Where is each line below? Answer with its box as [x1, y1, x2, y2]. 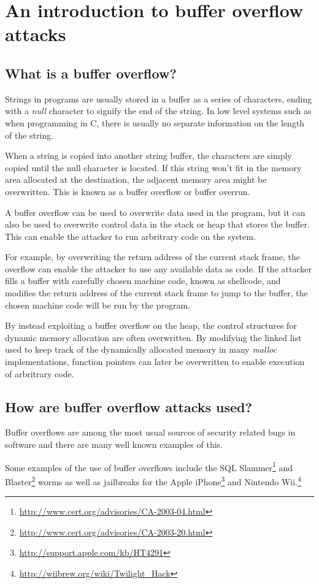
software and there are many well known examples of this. [5, 438, 223, 451]
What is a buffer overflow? [5, 63, 177, 82]
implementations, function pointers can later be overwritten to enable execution [5, 355, 305, 368]
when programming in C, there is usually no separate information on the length [5, 116, 305, 129]
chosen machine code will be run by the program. [5, 298, 190, 311]
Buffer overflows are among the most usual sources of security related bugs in [5, 426, 296, 439]
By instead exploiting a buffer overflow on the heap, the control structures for [5, 319, 297, 332]
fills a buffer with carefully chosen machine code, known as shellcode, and [5, 274, 281, 287]
